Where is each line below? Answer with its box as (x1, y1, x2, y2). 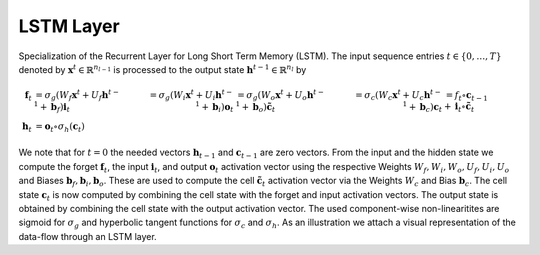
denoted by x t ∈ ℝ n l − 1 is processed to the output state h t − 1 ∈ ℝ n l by (18, 63, 307, 75)
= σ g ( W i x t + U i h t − (149, 88, 233, 103)
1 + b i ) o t (195, 99, 234, 114)
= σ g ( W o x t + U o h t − (236, 88, 325, 103)
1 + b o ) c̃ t (235, 99, 276, 114)
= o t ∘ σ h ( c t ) (35, 120, 85, 134)
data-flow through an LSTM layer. (18, 230, 157, 242)
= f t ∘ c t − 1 (445, 89, 489, 103)
